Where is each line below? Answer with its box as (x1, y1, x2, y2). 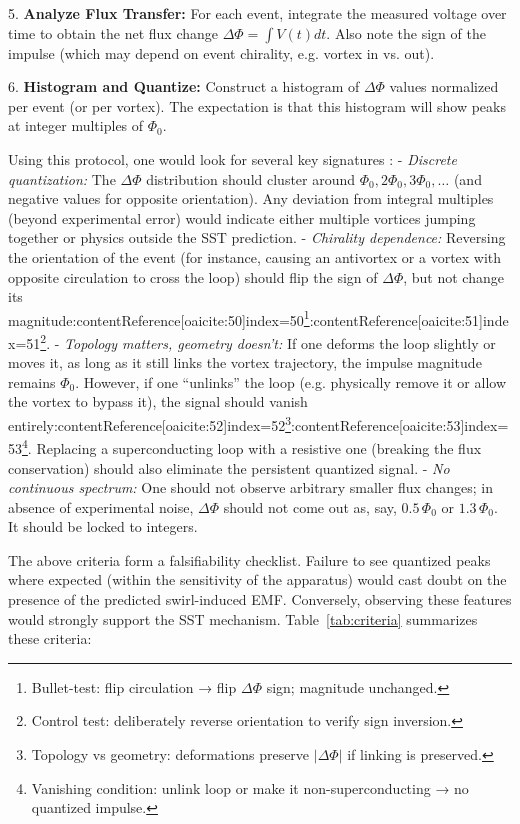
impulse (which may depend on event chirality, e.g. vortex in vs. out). (8, 42, 435, 63)
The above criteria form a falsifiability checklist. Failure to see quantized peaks (8, 549, 491, 570)
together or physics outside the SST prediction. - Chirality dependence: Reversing (8, 227, 506, 248)
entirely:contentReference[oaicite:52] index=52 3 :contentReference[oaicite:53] (8, 412, 465, 435)
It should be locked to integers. (8, 516, 198, 537)
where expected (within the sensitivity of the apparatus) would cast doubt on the (8, 569, 507, 590)
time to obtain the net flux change (8, 22, 218, 43)
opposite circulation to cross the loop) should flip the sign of (8, 266, 378, 287)
